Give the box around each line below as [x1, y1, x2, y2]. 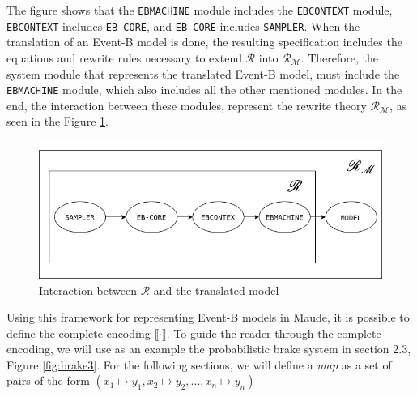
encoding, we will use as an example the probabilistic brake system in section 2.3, [6, 340, 411, 357]
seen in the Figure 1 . [6, 113, 109, 130]
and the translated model [153, 281, 279, 298]
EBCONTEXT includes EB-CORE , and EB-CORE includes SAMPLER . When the [6, 17, 360, 34]
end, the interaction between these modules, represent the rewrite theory [6, 96, 367, 113]
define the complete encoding [6, 324, 151, 341]
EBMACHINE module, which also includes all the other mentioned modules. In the [6, 81, 402, 98]
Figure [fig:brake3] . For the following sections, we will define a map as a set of [6, 356, 392, 373]
